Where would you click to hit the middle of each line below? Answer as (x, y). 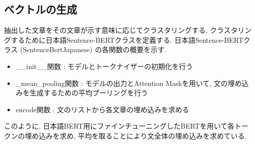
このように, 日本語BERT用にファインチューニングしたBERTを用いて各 (119, 126)
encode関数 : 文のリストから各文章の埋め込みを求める (102, 109)
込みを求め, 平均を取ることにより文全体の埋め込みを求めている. (143, 135)
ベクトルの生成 (41, 9)
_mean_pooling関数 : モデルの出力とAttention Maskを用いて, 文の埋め (129, 83)
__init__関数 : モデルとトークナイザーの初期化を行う (104, 66)
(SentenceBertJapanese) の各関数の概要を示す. (93, 49)
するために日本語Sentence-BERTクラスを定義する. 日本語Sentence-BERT (127, 39)
